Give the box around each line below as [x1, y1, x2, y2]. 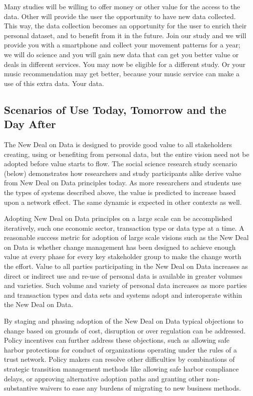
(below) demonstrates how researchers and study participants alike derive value [4, 168, 241, 178]
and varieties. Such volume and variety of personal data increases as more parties [4, 280, 247, 290]
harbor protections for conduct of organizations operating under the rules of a [4, 344, 237, 354]
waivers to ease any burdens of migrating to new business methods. [40, 383, 241, 393]
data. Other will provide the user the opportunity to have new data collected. [4, 11, 236, 21]
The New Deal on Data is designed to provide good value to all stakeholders [4, 139, 232, 149]
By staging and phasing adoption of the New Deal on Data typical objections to [4, 316, 244, 326]
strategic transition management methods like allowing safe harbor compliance [4, 364, 239, 374]
